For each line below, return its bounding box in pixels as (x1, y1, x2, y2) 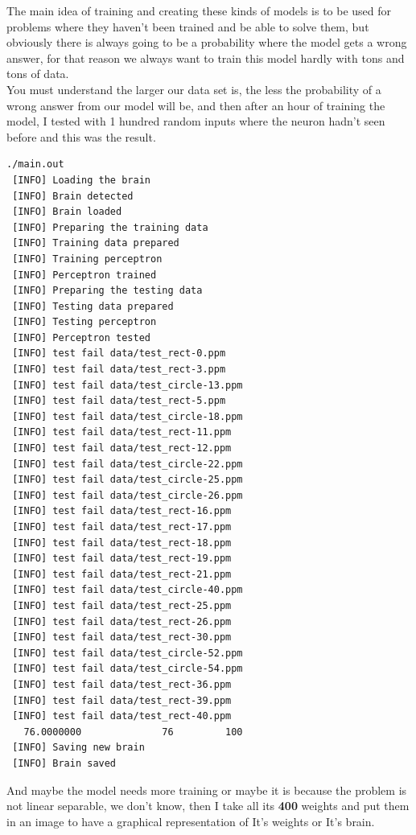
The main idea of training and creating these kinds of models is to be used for (6, 2, 392, 19)
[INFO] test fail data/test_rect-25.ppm (12, 599, 232, 611)
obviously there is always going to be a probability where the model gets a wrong (6, 34, 407, 51)
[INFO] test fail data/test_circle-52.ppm (12, 647, 243, 659)
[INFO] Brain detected (12, 190, 134, 202)
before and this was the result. (6, 128, 156, 145)
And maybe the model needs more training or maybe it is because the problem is (6, 781, 407, 798)
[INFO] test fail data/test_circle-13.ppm (12, 379, 243, 391)
